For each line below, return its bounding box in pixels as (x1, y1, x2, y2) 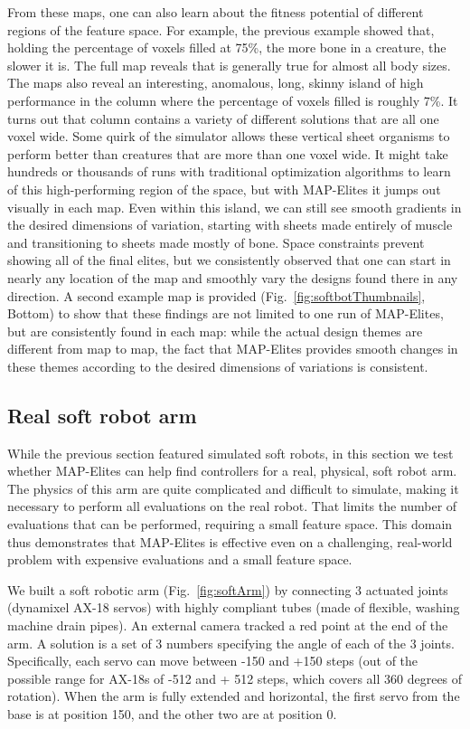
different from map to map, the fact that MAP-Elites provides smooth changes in (7, 339, 458, 358)
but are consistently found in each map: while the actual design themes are (7, 321, 423, 340)
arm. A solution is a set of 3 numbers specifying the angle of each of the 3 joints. (7, 633, 455, 652)
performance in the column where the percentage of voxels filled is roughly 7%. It (7, 90, 458, 109)
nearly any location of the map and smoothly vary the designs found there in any (7, 268, 458, 287)
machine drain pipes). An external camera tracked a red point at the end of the (7, 616, 448, 635)
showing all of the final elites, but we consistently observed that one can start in (7, 251, 451, 270)
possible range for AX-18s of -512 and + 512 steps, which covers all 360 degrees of (7, 668, 463, 687)
